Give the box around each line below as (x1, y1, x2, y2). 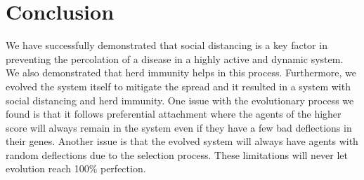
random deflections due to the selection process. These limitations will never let (6, 147, 349, 162)
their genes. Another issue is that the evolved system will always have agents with (6, 134, 358, 148)
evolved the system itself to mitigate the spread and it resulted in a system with (6, 78, 351, 93)
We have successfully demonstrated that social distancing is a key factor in (6, 38, 327, 53)
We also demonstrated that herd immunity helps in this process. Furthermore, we (6, 65, 357, 80)
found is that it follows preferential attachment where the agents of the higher (6, 106, 342, 121)
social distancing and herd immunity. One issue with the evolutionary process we (6, 92, 354, 107)
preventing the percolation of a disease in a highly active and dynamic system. (6, 51, 344, 66)
